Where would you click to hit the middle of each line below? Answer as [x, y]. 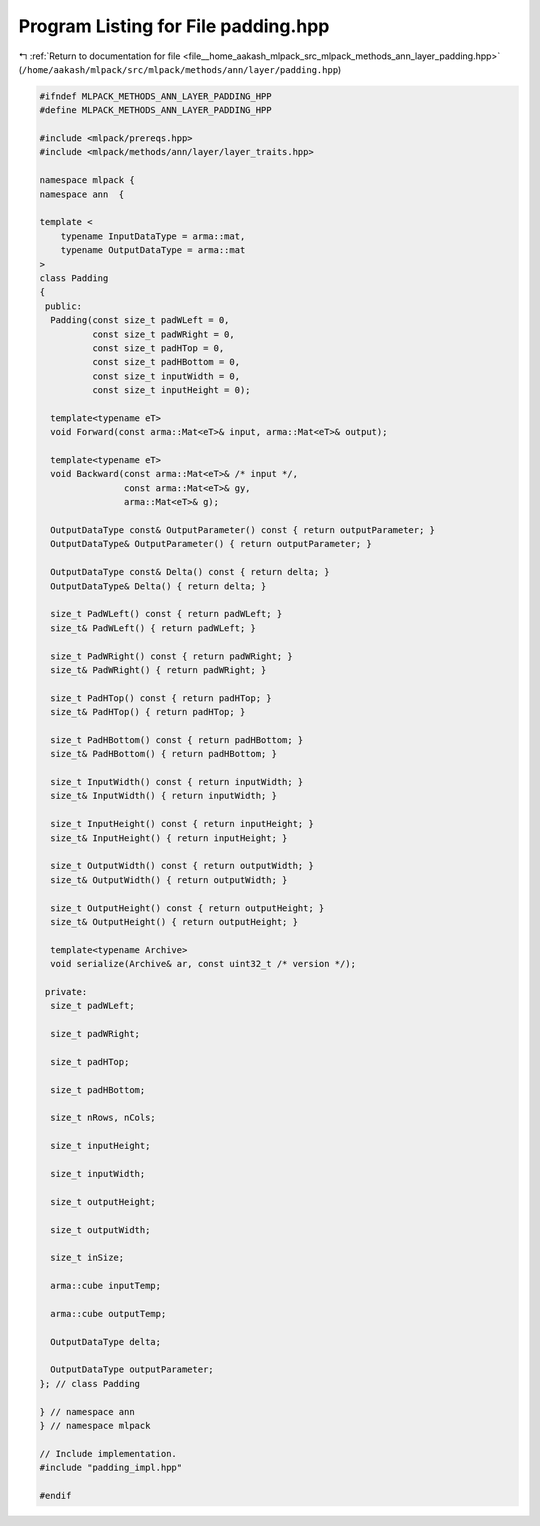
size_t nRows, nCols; [103, 1118]
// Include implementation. [108, 1453]
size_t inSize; [87, 1258]
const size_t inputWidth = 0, [165, 376]
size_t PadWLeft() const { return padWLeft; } [166, 614]
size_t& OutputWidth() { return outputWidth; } [169, 879]
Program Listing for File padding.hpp [174, 26]
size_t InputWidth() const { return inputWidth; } [177, 782]
